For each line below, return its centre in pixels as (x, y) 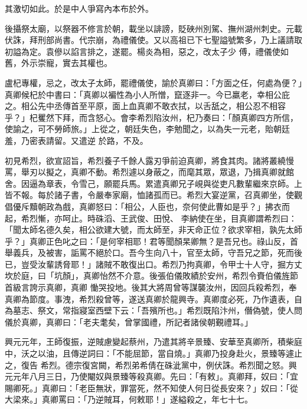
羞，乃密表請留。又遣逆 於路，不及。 (76, 140)
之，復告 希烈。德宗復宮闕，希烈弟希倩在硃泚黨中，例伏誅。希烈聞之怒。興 (151, 365)
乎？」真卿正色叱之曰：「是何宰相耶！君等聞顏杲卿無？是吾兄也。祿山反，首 (151, 241)
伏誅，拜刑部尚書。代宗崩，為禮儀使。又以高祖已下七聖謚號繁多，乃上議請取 (153, 40)
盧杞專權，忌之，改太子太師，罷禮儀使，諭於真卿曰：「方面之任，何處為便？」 (153, 82)
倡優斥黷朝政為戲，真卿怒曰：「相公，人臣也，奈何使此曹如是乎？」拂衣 (143, 206)
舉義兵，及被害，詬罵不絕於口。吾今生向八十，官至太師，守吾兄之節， (141, 253)
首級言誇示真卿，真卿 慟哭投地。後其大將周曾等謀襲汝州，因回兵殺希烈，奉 (151, 287)
